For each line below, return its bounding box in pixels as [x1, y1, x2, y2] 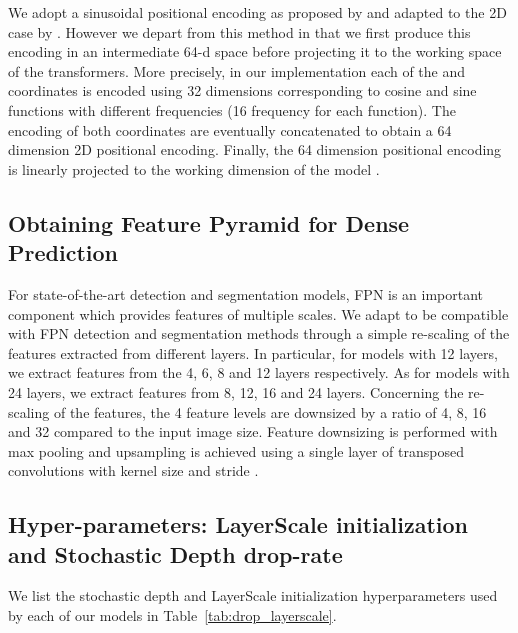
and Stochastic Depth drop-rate [8, 538, 343, 569]
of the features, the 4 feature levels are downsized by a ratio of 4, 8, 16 [53, 401, 487, 422]
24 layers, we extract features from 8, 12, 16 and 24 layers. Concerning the [8, 381, 464, 402]
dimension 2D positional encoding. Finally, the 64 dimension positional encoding [8, 139, 502, 160]
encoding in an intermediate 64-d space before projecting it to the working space [8, 41, 502, 62]
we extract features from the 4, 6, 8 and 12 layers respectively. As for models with [8, 362, 510, 383]
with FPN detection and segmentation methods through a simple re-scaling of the [8, 323, 510, 344]
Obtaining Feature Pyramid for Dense [8, 207, 410, 238]
